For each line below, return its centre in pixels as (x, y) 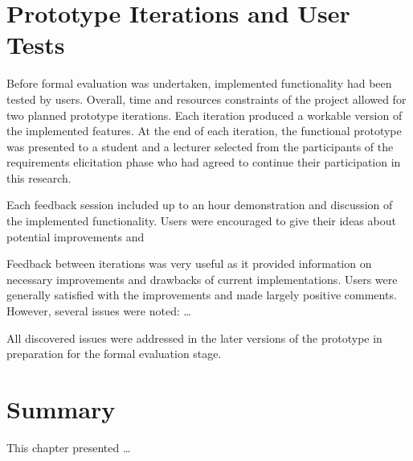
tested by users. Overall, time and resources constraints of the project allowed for (206, 99)
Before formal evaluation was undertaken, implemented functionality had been (199, 83)
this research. (39, 177)
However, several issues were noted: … (99, 311)
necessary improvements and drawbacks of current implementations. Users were (202, 279)
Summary (61, 409)
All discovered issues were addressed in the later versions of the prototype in (194, 338)
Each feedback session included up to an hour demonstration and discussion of (200, 205)
